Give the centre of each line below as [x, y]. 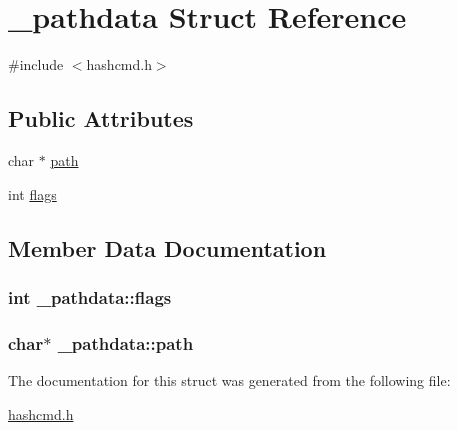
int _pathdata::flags [90, 296]
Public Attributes [101, 118]
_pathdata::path [125, 342]
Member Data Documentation [167, 247]
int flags [32, 193]
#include [36, 64]
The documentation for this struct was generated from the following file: [229, 379]
